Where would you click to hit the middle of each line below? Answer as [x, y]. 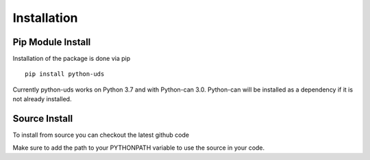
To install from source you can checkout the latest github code [101, 135]
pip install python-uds [65, 74]
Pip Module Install [52, 42]
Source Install [43, 119]
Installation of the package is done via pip [72, 59]
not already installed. [42, 99]
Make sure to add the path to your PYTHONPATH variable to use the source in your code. [139, 148]
